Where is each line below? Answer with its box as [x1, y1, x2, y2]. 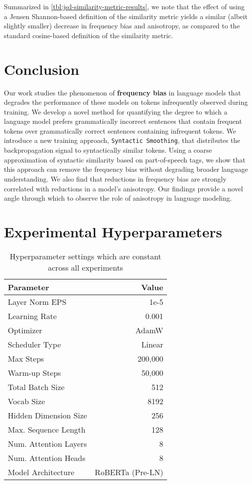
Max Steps [8, 352, 44, 364]
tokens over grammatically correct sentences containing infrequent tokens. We [4, 125, 236, 136]
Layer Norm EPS [8, 296, 66, 307]
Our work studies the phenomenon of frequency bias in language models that [4, 87, 241, 97]
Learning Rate [8, 310, 57, 322]
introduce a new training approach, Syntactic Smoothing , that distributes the [4, 135, 240, 145]
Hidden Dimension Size [8, 409, 87, 421]
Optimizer [8, 324, 42, 336]
